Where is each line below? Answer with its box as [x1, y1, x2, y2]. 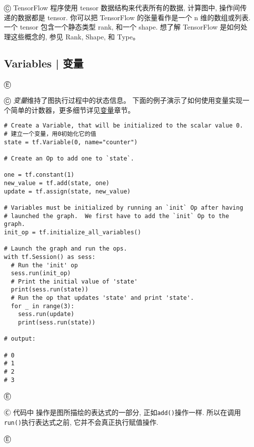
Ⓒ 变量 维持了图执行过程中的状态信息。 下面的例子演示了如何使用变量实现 [4, 95, 243, 105]
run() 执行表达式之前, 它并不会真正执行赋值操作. [4, 416, 159, 427]
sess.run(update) [18, 311, 75, 318]
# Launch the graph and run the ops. [4, 245, 127, 253]
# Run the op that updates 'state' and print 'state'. [11, 294, 194, 302]
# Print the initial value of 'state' [11, 278, 138, 285]
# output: [4, 335, 36, 343]
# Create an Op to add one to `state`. [4, 155, 134, 162]
